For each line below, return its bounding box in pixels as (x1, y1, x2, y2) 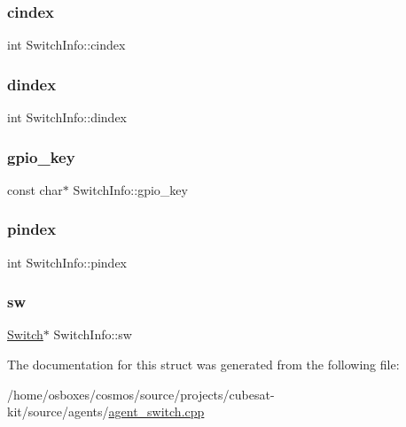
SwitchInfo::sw (53, 325, 132, 344)
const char (7, 180, 63, 198)
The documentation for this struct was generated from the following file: (7, 355, 400, 374)
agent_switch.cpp (108, 402, 205, 421)
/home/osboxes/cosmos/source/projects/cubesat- (7, 384, 275, 403)
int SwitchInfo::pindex (7, 252, 127, 271)
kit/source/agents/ (7, 402, 109, 421)
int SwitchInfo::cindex (7, 35, 126, 54)
